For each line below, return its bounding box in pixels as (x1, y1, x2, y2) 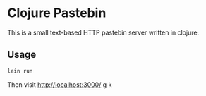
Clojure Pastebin (7, 5, 107, 21)
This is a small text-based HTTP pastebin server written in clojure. (7, 28, 200, 37)
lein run (7, 67, 33, 75)
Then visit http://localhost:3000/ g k (7, 80, 112, 89)
